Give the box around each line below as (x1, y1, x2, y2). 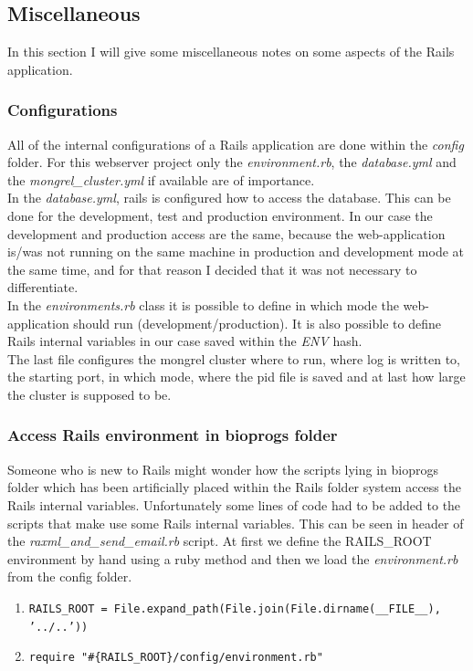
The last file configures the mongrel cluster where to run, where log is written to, (7, 349, 460, 368)
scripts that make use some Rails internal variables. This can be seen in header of (7, 513, 464, 532)
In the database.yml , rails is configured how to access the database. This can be (7, 188, 451, 207)
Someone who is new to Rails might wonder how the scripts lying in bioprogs (7, 459, 439, 478)
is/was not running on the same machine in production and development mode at (7, 242, 465, 261)
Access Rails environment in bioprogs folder (7, 424, 338, 446)
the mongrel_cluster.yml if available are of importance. (7, 170, 315, 189)
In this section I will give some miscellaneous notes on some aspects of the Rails (7, 42, 455, 61)
